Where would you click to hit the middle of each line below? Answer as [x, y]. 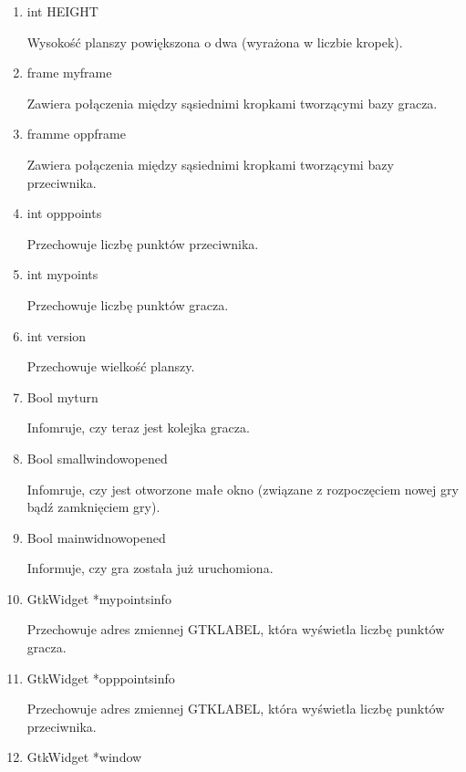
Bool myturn [62, 396]
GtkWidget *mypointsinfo [99, 598]
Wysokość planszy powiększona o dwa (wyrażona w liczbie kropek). [215, 42]
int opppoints [64, 213]
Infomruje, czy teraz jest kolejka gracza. [138, 428]
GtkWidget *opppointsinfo [101, 678]
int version [57, 335]
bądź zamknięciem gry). [93, 507]
